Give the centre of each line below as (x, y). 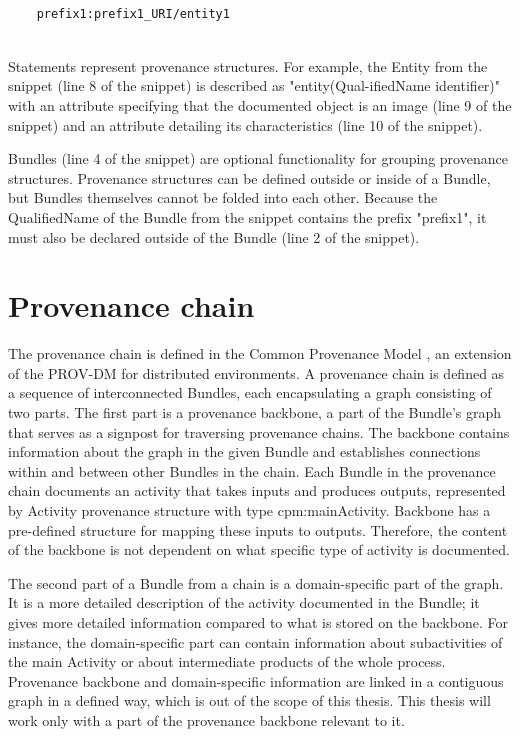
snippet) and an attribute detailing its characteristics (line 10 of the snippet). (245, 124)
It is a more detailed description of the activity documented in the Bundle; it (244, 602)
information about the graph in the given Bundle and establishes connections (244, 451)
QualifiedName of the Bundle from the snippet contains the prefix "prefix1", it (247, 216)
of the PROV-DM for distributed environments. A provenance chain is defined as (256, 372)
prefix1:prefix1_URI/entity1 (133, 13)
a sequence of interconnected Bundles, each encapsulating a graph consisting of (250, 392)
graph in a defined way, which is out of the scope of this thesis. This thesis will (249, 700)
